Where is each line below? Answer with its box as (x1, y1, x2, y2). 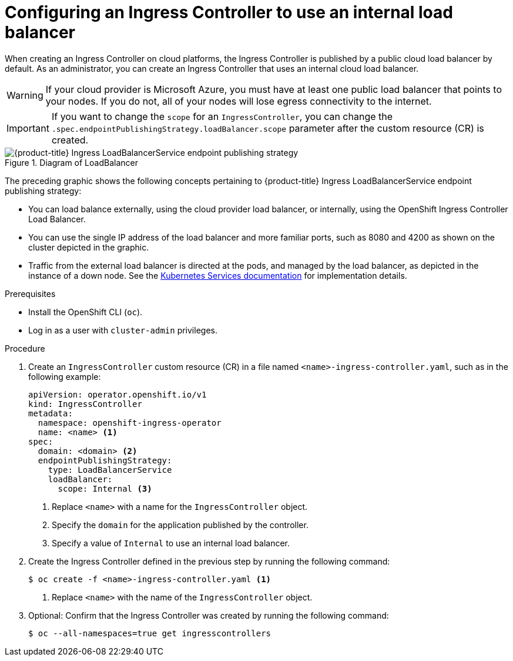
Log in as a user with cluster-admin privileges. (28, 325, 217, 335)
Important (6, 122, 49, 134)
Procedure (5, 343, 45, 353)
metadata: (28, 408, 73, 418)
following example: (28, 371, 101, 382)
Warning (6, 89, 43, 101)
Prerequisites (5, 288, 56, 299)
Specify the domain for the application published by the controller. (52, 519, 309, 530)
